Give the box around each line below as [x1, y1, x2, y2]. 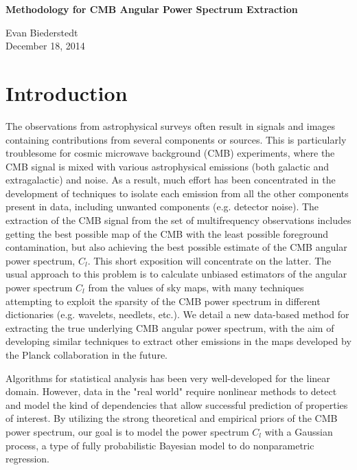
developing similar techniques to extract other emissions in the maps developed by [5, 334, 352, 348]
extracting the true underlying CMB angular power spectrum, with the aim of [5, 320, 334, 335]
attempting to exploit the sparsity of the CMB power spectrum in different [5, 293, 321, 308]
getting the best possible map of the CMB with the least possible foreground [5, 226, 329, 240]
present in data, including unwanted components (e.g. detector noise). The [5, 199, 319, 214]
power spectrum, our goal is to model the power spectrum [5, 424, 249, 438]
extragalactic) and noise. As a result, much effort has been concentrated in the [5, 172, 336, 187]
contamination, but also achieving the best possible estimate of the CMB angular [5, 240, 347, 254]
